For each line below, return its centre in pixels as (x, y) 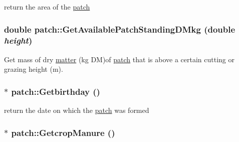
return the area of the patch (47, 7)
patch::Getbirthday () (56, 91)
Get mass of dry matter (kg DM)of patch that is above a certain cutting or (119, 59)
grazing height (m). (34, 69)
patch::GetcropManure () (63, 132)
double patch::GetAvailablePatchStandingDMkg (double (120, 29)
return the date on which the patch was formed (77, 110)
